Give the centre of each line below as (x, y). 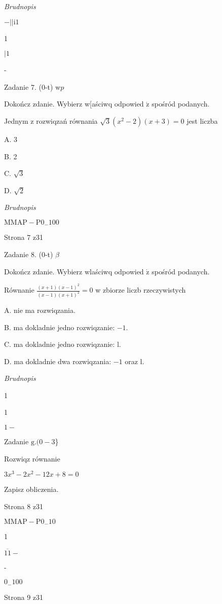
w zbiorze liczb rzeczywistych (141, 290)
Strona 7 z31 (24, 237)
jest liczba (202, 120)
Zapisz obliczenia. (31, 489)
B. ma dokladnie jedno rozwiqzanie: (60, 327)
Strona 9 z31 (24, 597)
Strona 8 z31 (24, 506)
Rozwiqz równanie (32, 458)
